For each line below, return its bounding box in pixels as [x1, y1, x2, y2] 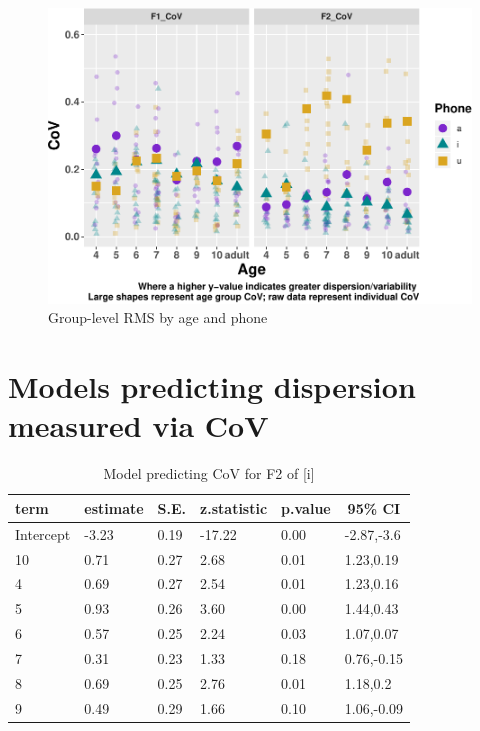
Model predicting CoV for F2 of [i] [103, 463, 315, 484]
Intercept [15, 523, 71, 544]
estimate [84, 497, 144, 518]
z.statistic [200, 497, 268, 518]
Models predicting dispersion [8, 366, 416, 407]
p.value [281, 497, 331, 518]
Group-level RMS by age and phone [48, 307, 268, 328]
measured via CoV [8, 405, 269, 446]
